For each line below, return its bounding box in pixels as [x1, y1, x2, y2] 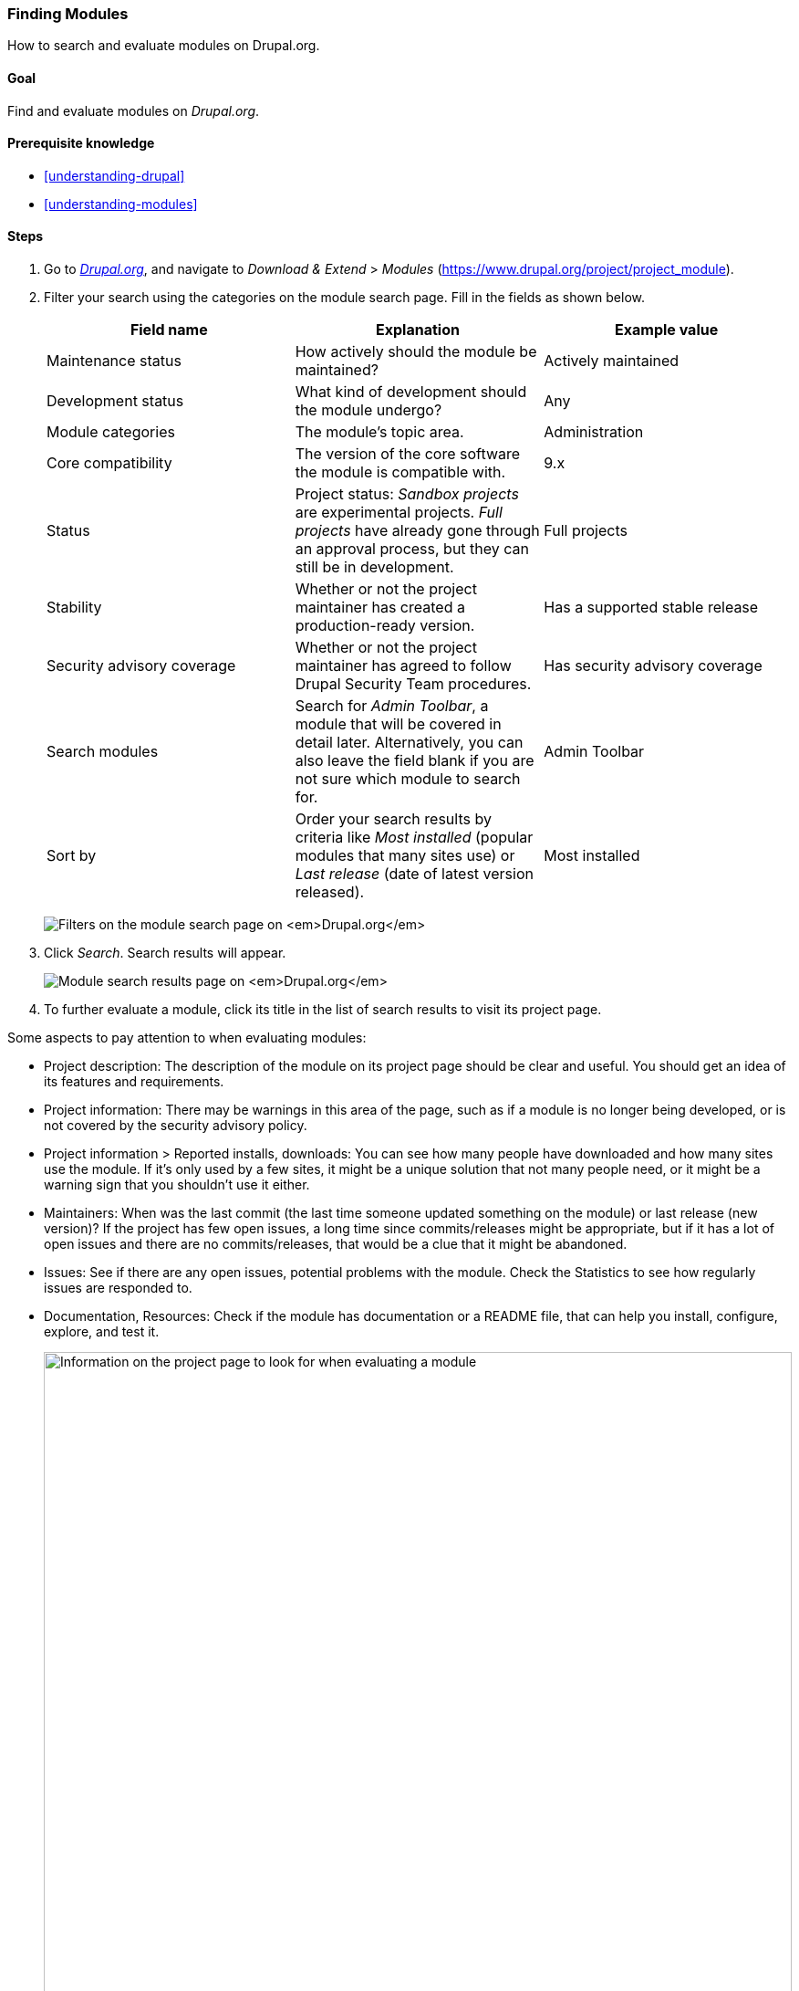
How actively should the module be [295, 342, 537, 362]
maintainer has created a [295, 598, 465, 617]
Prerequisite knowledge [7, 135, 155, 152]
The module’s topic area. [295, 423, 464, 442]
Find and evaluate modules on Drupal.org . [7, 102, 260, 119]
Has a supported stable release [544, 598, 759, 617]
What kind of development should [295, 382, 527, 402]
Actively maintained [544, 351, 680, 371]
